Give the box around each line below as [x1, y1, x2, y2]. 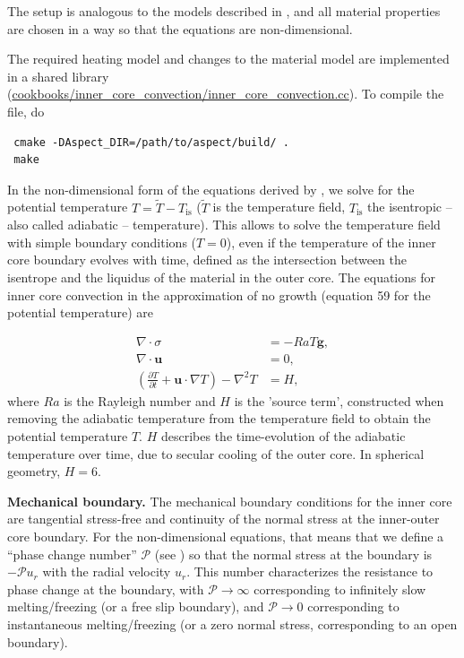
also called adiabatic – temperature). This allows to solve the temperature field [7, 215, 441, 234]
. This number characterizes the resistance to [186, 562, 434, 581]
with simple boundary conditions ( [7, 232, 197, 251]
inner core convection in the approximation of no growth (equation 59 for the [7, 285, 431, 304]
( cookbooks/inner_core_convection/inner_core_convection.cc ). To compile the [7, 84, 444, 103]
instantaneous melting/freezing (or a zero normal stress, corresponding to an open [7, 614, 458, 633]
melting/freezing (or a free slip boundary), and [7, 597, 264, 616]
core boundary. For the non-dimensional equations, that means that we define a [7, 526, 444, 545]
